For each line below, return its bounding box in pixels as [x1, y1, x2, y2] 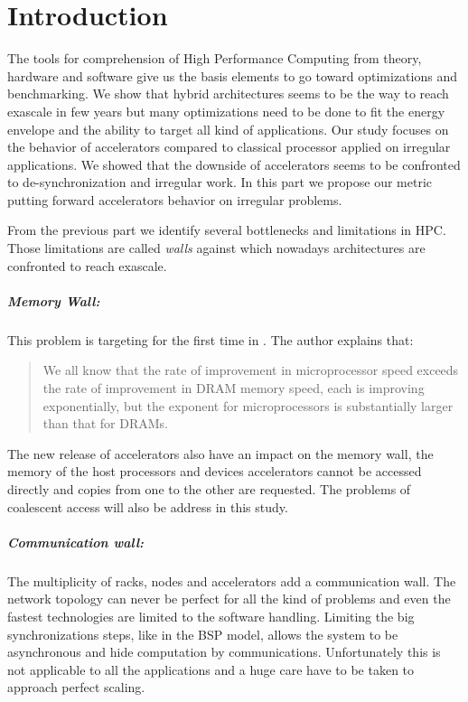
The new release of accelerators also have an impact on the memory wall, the [7, 444, 434, 463]
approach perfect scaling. [7, 678, 145, 697]
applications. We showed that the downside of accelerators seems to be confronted [7, 154, 461, 173]
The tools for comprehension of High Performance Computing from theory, [7, 49, 422, 68]
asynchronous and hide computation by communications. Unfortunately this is [7, 642, 441, 661]
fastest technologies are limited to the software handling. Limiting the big [7, 606, 415, 625]
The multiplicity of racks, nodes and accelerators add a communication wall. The [7, 571, 456, 590]
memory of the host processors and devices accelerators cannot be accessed [7, 462, 422, 481]
